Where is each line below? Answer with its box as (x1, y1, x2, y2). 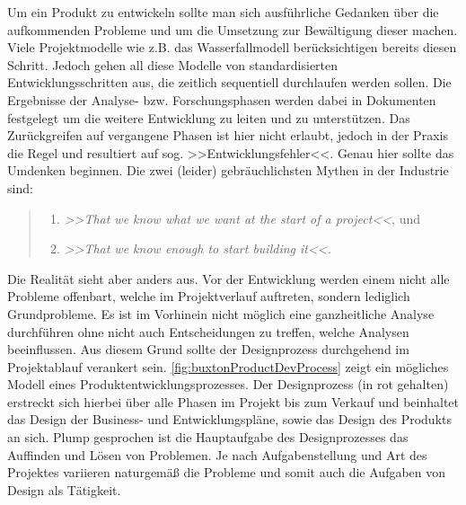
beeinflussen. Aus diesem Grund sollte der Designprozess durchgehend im (7, 340, 409, 359)
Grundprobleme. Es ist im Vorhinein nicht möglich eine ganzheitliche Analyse (7, 304, 435, 323)
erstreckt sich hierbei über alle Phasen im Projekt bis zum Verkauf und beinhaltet (7, 392, 460, 411)
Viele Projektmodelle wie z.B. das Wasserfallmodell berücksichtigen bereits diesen (7, 38, 457, 57)
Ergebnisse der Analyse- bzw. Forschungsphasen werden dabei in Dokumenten (7, 90, 436, 109)
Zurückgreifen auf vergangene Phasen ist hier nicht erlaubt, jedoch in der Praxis (7, 126, 448, 145)
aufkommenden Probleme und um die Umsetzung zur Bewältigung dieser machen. (7, 20, 458, 39)
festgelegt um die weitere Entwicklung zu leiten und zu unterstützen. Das (7, 108, 410, 127)
